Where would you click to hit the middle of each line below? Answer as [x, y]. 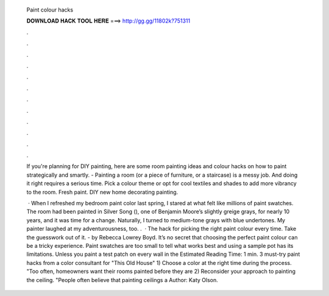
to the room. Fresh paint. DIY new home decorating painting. [102, 192]
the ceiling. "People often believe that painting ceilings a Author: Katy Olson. [122, 280]
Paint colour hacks [50, 10]
